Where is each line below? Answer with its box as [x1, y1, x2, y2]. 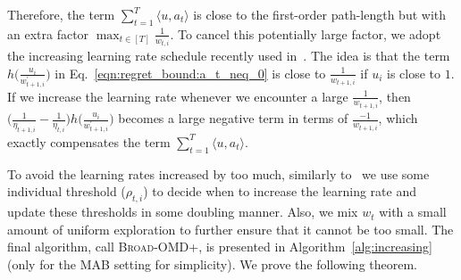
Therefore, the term [7, 5, 115, 23]
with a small [379, 202, 447, 221]
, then [379, 86, 411, 105]
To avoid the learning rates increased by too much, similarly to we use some [7, 164, 430, 183]
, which [378, 109, 418, 128]
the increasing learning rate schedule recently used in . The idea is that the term [7, 46, 450, 65]
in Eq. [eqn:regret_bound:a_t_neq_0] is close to [54, 63, 326, 82]
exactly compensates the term [7, 132, 171, 151]
